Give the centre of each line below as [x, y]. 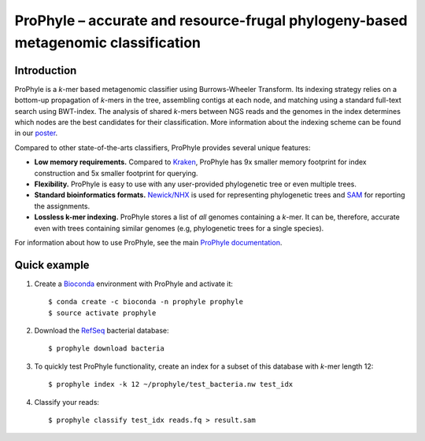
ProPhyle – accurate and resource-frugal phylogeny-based [211, 20]
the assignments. [62, 206]
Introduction [46, 70]
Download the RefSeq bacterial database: [102, 331]
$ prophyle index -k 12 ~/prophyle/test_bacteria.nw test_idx [171, 384]
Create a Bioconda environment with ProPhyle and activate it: [134, 284]
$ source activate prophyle [102, 313]
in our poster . [36, 133]
